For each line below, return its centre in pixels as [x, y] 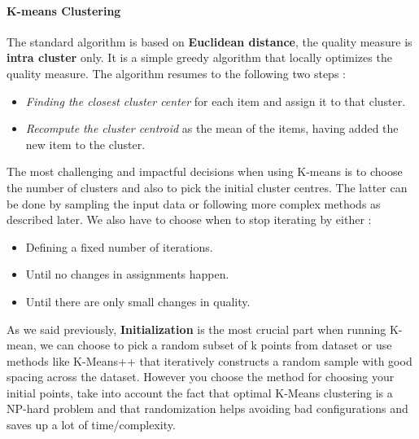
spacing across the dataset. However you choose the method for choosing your [201, 377]
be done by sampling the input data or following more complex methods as [194, 203]
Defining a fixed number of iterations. [119, 246]
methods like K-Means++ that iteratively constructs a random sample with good [209, 360]
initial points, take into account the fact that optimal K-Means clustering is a [200, 392]
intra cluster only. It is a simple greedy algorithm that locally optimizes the [199, 57]
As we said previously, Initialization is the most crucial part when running [196, 329]
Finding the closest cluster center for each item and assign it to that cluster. [216, 101]
